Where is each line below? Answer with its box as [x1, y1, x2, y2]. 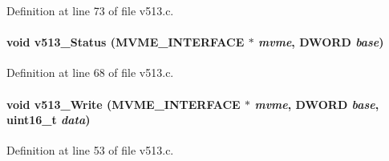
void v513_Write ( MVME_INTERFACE [6, 95, 241, 112]
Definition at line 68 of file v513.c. [6, 64, 174, 81]
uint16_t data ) [6, 111, 91, 128]
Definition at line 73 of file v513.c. [6, 2, 174, 18]
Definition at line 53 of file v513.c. [6, 142, 174, 159]
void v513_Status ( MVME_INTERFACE [6, 34, 245, 50]
